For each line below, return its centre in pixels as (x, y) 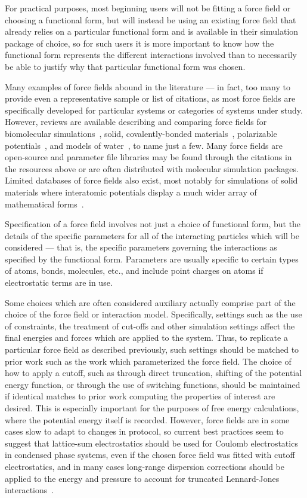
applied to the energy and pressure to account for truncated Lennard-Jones (142, 478)
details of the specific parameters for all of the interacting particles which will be (152, 235)
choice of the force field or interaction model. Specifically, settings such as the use (153, 314)
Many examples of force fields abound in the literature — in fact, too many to (148, 86)
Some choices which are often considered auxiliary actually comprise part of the (150, 302)
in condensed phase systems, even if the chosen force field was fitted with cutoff (150, 455)
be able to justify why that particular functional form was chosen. (125, 66)
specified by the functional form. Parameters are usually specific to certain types (152, 259)
